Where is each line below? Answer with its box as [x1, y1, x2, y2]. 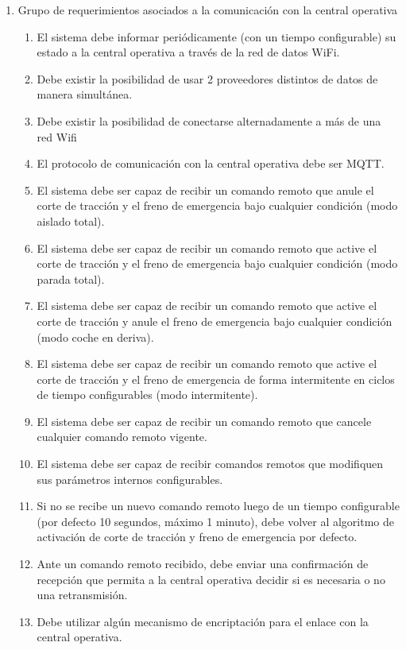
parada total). [37, 270, 105, 287]
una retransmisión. [37, 586, 128, 603]
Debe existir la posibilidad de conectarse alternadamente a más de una [37, 112, 381, 129]
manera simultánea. [37, 86, 133, 103]
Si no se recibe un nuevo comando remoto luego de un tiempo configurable [37, 497, 400, 514]
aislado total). [37, 212, 105, 229]
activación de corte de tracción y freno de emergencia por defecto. [37, 528, 358, 545]
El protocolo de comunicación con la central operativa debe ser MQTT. [37, 155, 385, 172]
